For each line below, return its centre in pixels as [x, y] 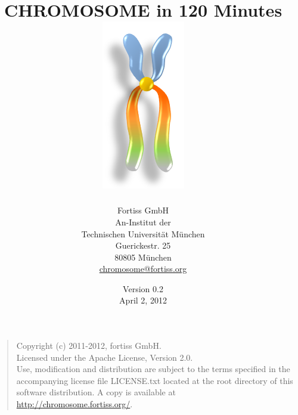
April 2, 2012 [143, 300]
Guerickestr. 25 [143, 245]
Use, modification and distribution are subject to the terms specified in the [153, 369]
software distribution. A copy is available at [96, 392]
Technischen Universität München [143, 233]
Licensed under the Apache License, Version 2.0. [105, 357]
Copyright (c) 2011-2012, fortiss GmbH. [89, 346]
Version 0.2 [143, 288]
